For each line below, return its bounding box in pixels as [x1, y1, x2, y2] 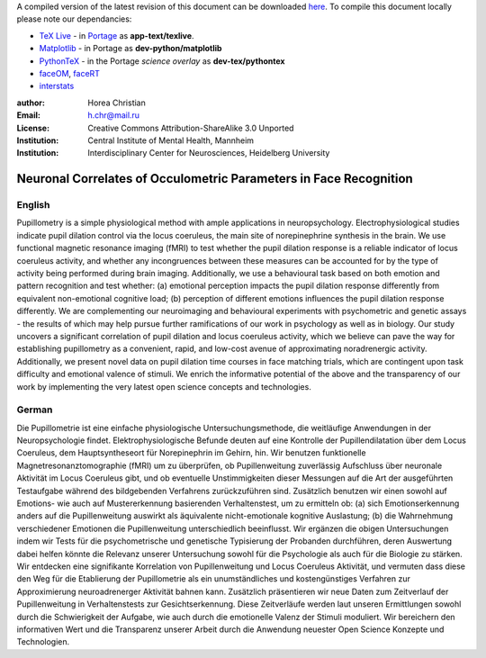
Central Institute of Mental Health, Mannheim [87, 135, 255, 146]
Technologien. [16, 636, 70, 647]
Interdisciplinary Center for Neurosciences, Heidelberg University [87, 148, 330, 158]
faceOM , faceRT [39, 68, 101, 78]
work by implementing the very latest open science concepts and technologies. [16, 381, 312, 392]
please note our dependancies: [16, 14, 132, 24]
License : [16, 122, 49, 133]
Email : [16, 110, 40, 121]
